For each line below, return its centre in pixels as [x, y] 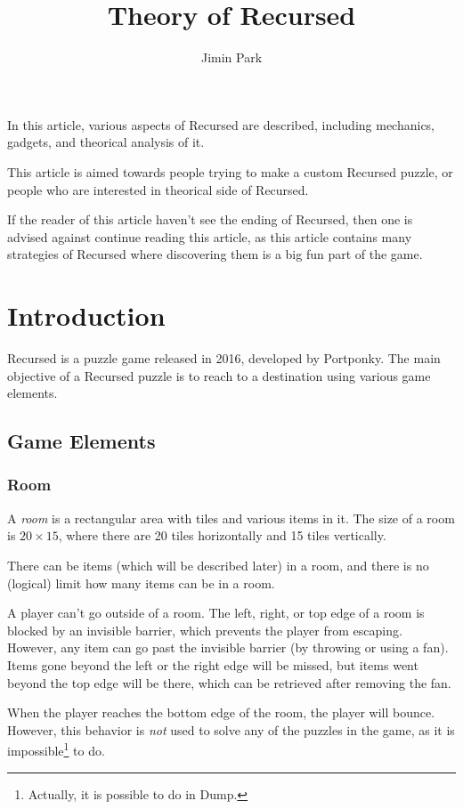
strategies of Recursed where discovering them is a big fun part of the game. [215, 254]
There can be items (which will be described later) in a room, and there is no [218, 565]
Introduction [86, 316]
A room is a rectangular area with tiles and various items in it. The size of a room [231, 518]
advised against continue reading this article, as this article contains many [210, 236]
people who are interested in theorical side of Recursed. [158, 189]
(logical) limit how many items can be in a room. [141, 582]
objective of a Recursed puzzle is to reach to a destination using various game [219, 375]
